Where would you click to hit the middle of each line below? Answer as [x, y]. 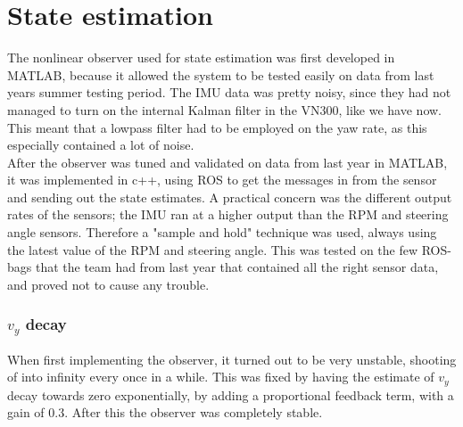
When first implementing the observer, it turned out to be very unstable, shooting [232, 359]
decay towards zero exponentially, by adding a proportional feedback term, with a [231, 394]
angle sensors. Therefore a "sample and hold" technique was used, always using [222, 232]
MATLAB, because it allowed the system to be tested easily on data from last [221, 74]
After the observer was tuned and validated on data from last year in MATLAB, [227, 162]
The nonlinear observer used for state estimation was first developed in [201, 57]
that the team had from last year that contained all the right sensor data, [237, 267]
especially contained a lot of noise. [101, 145]
